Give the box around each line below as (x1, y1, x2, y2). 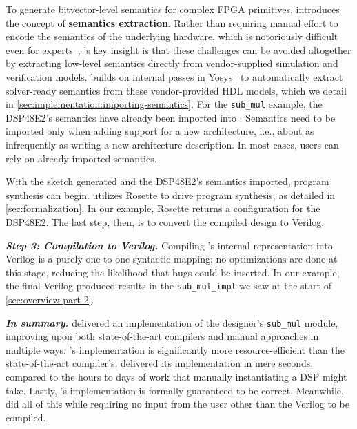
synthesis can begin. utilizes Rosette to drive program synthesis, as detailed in (6, 187, 336, 202)
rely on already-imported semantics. (6, 151, 157, 165)
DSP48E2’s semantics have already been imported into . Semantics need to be (6, 110, 336, 124)
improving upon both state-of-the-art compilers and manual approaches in (6, 329, 319, 343)
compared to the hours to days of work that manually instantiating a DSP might (6, 370, 347, 384)
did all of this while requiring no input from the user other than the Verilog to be (6, 397, 349, 411)
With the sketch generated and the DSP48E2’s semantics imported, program (6, 174, 329, 189)
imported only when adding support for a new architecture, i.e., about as (6, 124, 314, 138)
